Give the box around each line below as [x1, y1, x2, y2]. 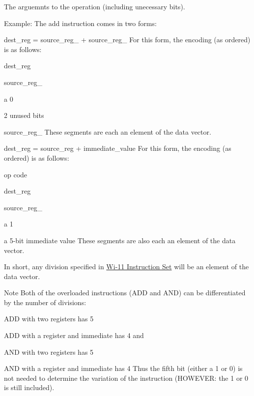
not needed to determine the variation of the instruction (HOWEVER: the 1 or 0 [4, 372, 249, 383]
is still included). [4, 382, 55, 393]
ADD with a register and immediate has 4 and [4, 330, 144, 340]
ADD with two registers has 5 [4, 313, 94, 324]
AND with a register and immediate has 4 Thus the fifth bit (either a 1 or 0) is [4, 363, 243, 373]
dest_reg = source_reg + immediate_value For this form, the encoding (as [4, 143, 231, 153]
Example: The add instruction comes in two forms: [4, 18, 157, 28]
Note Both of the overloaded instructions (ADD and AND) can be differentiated [4, 287, 246, 298]
